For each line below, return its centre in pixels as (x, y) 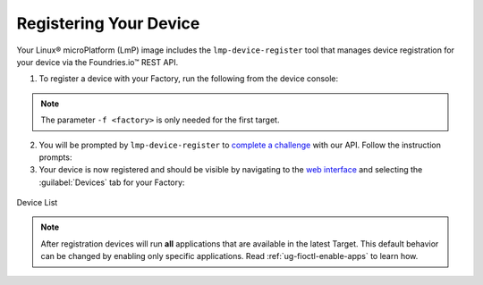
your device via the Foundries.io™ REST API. (97, 62)
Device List (37, 203)
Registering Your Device (108, 23)
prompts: (55, 157)
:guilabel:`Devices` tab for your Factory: (112, 182)
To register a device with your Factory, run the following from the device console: (189, 79)
